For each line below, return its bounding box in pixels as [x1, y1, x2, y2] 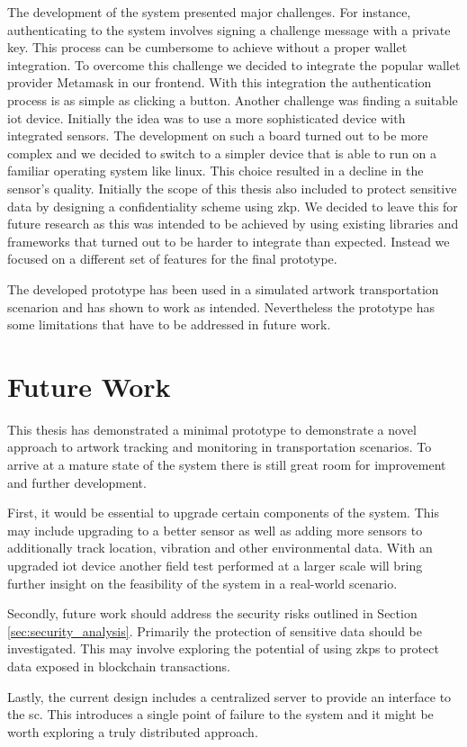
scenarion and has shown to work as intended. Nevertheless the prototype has [7, 297, 436, 316]
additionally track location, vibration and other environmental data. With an [7, 538, 433, 557]
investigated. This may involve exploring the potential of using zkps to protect [7, 639, 439, 658]
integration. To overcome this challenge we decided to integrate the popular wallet [7, 55, 461, 74]
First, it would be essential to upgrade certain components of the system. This [7, 503, 439, 522]
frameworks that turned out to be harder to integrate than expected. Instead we [7, 231, 450, 250]
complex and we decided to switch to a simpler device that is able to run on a [7, 143, 437, 162]
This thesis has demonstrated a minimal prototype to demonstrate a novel [7, 419, 417, 438]
